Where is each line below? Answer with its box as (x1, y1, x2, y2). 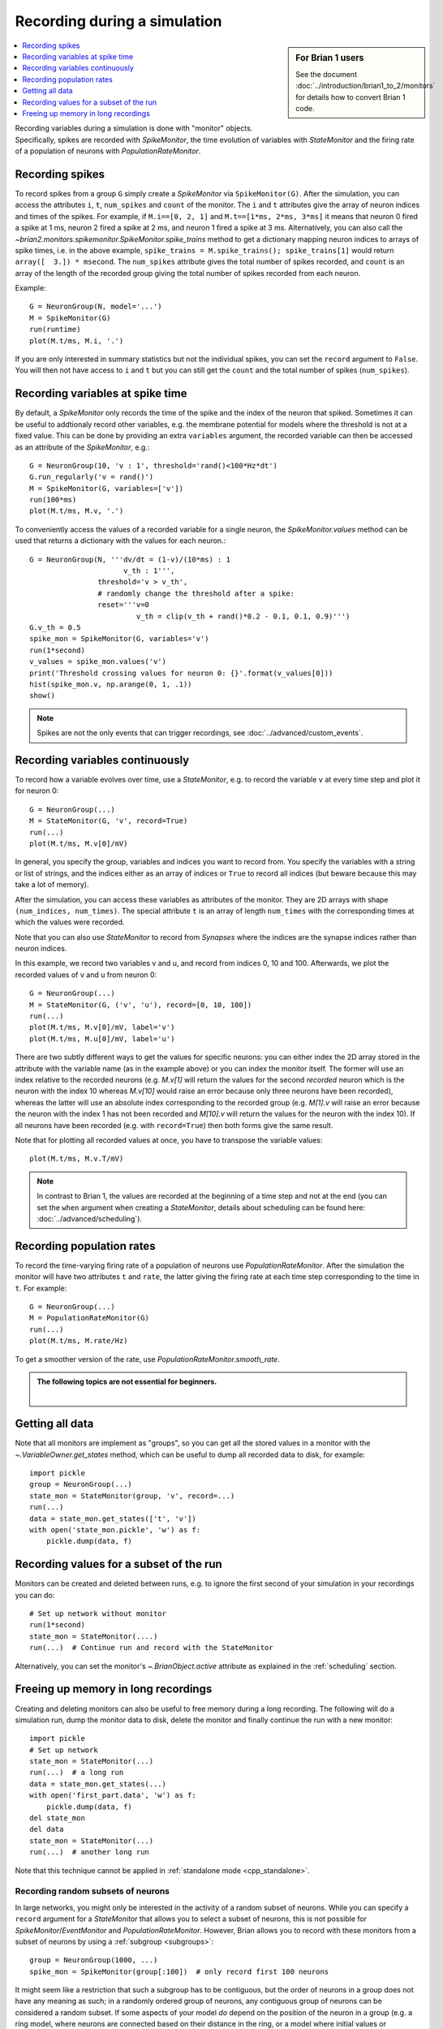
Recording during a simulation (15, 12, 222, 30)
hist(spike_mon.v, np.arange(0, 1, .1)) (29, 679, 192, 689)
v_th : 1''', (123, 566, 175, 575)
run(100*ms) (29, 495, 77, 505)
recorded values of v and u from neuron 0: (15, 970, 157, 980)
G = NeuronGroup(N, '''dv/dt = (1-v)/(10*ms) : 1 (29, 554, 231, 564)
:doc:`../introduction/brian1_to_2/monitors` (295, 81, 436, 91)
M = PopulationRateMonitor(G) (29, 1313, 150, 1323)
